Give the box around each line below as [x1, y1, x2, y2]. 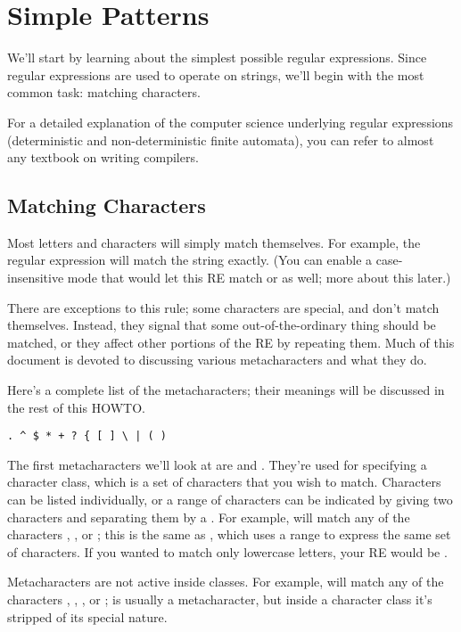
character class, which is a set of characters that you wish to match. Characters [7, 472, 441, 491]
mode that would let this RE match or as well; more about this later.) [67, 268, 451, 287]
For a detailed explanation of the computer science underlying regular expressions [7, 112, 454, 131]
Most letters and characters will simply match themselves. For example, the [7, 233, 421, 251]
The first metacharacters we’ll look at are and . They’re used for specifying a [7, 455, 427, 473]
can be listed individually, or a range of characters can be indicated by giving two [7, 490, 453, 509]
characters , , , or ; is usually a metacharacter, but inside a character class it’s [7, 590, 432, 609]
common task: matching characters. [7, 83, 201, 102]
